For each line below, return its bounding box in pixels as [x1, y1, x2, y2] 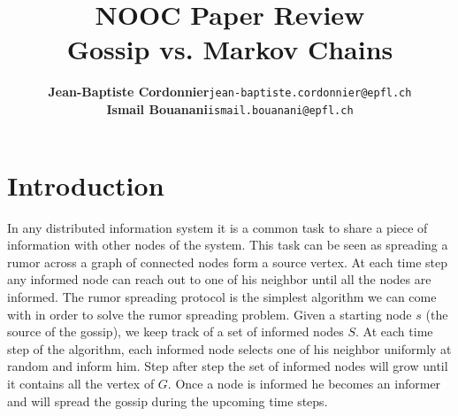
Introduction [7, 166, 164, 203]
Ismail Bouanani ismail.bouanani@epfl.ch [106, 99, 354, 118]
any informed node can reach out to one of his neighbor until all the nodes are [7, 270, 431, 289]
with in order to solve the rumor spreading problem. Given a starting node [7, 304, 412, 323]
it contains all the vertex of [7, 374, 155, 392]
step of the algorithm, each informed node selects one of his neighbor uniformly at [7, 339, 452, 358]
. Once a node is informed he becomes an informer [167, 374, 441, 392]
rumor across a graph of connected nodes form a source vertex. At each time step [7, 252, 447, 271]
